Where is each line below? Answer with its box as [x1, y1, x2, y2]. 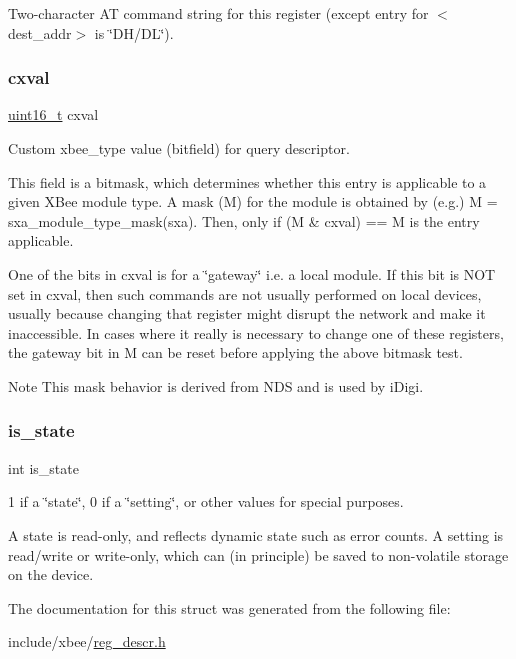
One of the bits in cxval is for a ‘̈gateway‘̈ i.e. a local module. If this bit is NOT [8, 263, 496, 284]
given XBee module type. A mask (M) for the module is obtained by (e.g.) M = [8, 191, 498, 212]
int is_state [8, 457, 79, 478]
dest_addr [8, 22, 72, 43]
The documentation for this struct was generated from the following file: [8, 597, 451, 618]
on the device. [8, 564, 94, 585]
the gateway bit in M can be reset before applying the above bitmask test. [8, 342, 463, 363]
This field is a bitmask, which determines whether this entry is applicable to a [8, 171, 487, 192]
